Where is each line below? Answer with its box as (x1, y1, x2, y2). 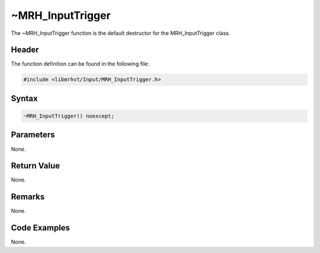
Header (11, 45, 39, 55)
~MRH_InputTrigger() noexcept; (23, 113, 115, 119)
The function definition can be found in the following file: (11, 60, 149, 67)
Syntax (11, 93, 38, 103)
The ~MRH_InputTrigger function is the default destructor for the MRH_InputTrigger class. (11, 30, 231, 37)
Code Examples (11, 223, 71, 233)
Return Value (11, 161, 60, 171)
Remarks (11, 192, 45, 202)
